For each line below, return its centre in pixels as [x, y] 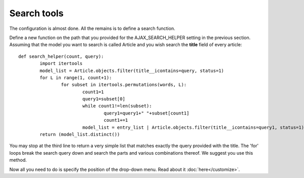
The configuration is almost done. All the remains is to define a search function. [92, 28]
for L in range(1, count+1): [76, 78]
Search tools [36, 13]
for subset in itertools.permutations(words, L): [124, 85]
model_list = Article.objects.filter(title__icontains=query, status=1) [132, 70]
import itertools [61, 64]
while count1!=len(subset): [117, 106]
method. [18, 160]
